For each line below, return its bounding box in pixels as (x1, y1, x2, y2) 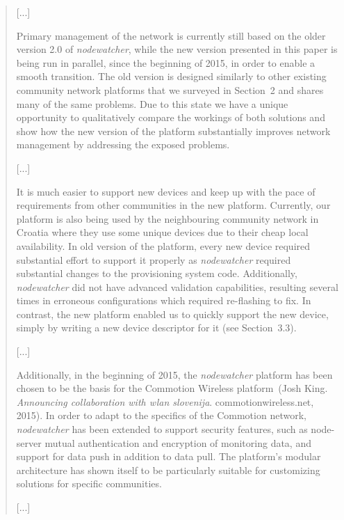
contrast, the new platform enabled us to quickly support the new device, (16, 306, 329, 321)
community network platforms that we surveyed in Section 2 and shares (16, 82, 324, 97)
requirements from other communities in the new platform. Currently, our (16, 198, 331, 212)
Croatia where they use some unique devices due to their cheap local (16, 225, 309, 239)
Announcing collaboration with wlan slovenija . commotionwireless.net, (16, 394, 314, 409)
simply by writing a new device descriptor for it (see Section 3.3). (16, 320, 297, 335)
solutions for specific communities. (16, 476, 162, 491)
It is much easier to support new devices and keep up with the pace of (16, 184, 316, 198)
